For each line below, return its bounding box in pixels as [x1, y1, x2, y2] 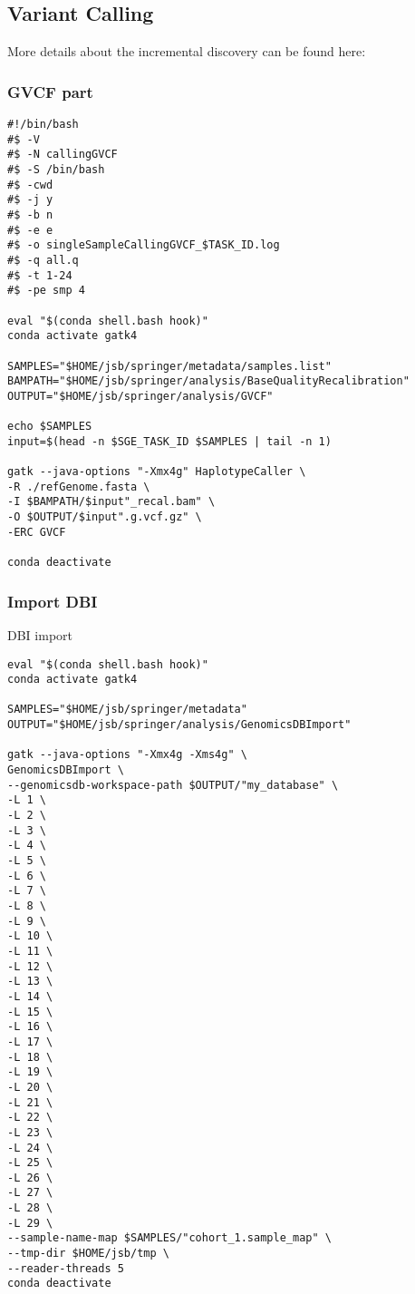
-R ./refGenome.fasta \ [7, 480, 150, 493]
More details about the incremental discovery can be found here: [7, 42, 366, 61]
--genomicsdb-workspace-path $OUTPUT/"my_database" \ [7, 778, 339, 792]
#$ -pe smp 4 [7, 284, 85, 297]
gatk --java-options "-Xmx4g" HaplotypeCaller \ [7, 465, 306, 479]
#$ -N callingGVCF [7, 148, 118, 161]
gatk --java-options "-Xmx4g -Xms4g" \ [7, 748, 247, 762]
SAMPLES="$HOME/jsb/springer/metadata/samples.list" [7, 359, 332, 373]
